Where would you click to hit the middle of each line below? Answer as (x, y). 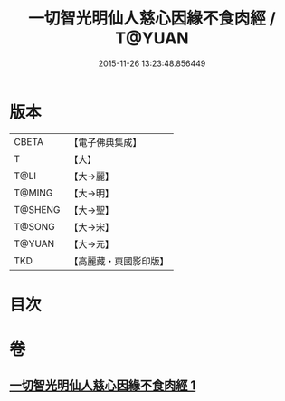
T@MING (33, 193)
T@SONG (35, 226)
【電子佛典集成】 (105, 142)
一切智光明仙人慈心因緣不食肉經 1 (103, 386)
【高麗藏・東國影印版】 (119, 261)
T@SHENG (37, 209)
